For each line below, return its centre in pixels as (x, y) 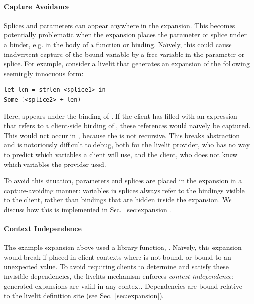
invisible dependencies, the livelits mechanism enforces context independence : (119, 276)
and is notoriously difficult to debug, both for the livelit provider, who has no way (127, 145)
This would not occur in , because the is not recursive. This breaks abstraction (122, 135)
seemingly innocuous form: (44, 73)
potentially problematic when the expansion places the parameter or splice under (125, 35)
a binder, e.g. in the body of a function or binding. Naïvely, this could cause (118, 44)
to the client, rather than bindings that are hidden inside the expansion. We (118, 200)
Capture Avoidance (37, 6)
